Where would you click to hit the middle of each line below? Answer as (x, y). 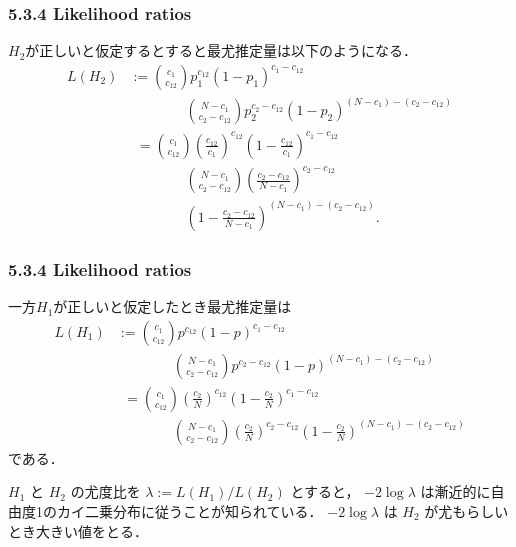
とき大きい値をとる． (78, 530)
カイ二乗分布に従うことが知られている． (189, 510)
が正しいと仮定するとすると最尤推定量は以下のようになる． (221, 50)
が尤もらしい (466, 510)
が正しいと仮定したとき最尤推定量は (172, 306)
